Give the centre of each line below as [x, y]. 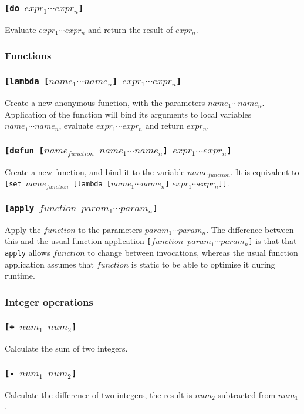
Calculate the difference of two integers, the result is [99, 394]
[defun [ [24, 150]
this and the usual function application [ [78, 241]
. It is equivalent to [265, 171]
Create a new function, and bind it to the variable [95, 171]
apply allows [28, 252]
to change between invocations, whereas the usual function [193, 252]
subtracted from [247, 394]
